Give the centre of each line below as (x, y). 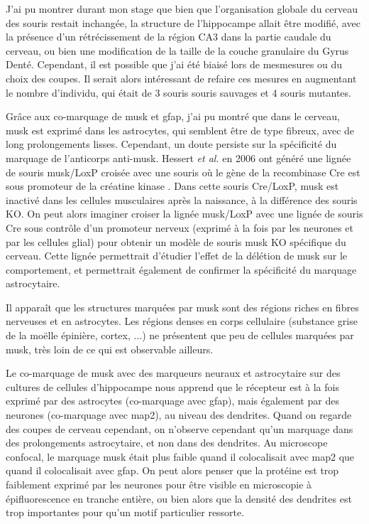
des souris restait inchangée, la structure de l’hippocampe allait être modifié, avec (183, 22)
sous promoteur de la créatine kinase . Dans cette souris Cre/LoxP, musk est (172, 186)
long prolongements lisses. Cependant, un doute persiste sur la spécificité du (171, 144)
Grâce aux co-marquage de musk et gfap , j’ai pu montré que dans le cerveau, (173, 116)
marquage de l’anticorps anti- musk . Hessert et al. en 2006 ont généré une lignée (178, 157)
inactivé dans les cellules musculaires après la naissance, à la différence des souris (182, 199)
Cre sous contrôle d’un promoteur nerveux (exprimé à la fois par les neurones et (180, 227)
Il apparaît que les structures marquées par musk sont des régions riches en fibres (182, 307)
